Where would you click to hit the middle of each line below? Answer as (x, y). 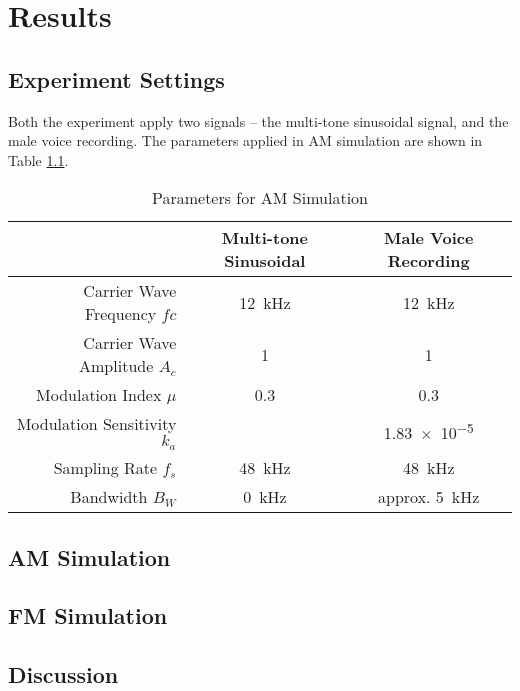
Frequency (120, 314)
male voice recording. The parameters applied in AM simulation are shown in (245, 140)
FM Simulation (88, 615)
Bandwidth (109, 497)
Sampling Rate (105, 468)
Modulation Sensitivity (96, 424)
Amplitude (116, 366)
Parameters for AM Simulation (260, 198)
